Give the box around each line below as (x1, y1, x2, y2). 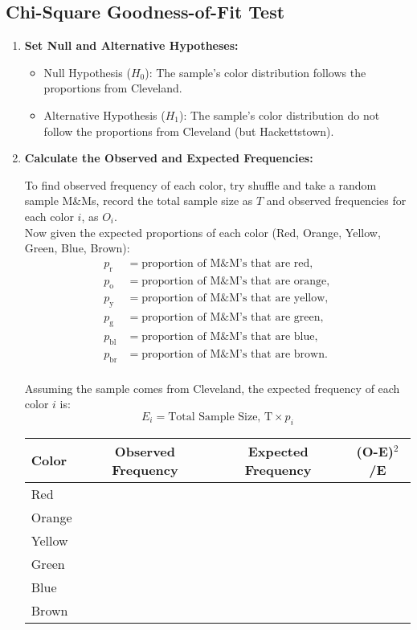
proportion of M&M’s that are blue (141, 331, 315, 343)
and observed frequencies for (266, 192, 407, 209)
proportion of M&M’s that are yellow (141, 292, 325, 305)
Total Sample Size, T (168, 411, 273, 423)
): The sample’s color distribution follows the (145, 63, 366, 80)
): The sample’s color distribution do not (179, 106, 380, 123)
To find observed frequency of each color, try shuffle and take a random (24, 176, 377, 193)
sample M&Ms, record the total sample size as (24, 192, 253, 209)
